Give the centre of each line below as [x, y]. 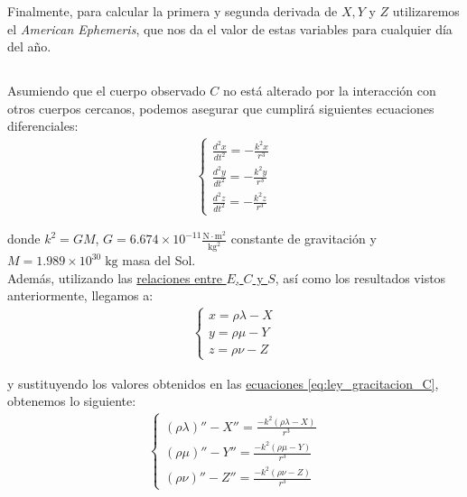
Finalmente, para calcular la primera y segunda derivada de [173, 11]
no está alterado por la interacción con [329, 91]
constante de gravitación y [304, 239]
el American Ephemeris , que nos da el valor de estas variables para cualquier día [230, 28]
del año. [29, 46]
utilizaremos [426, 11]
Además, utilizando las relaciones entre [115, 277]
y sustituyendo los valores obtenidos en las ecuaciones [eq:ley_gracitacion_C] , [223, 383]
